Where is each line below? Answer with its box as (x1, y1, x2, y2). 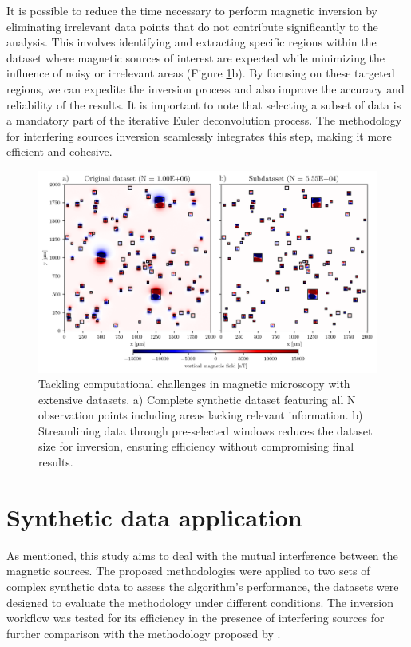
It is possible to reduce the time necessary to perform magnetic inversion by (6, 2, 377, 18)
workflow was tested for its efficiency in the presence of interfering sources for (6, 609, 385, 626)
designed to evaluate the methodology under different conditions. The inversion (6, 593, 393, 610)
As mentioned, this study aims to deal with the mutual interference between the (6, 546, 398, 563)
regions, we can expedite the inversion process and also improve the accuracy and (6, 80, 405, 97)
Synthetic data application (6, 500, 302, 533)
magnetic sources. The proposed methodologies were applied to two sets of (6, 562, 370, 579)
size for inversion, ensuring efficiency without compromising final (38, 438, 354, 454)
